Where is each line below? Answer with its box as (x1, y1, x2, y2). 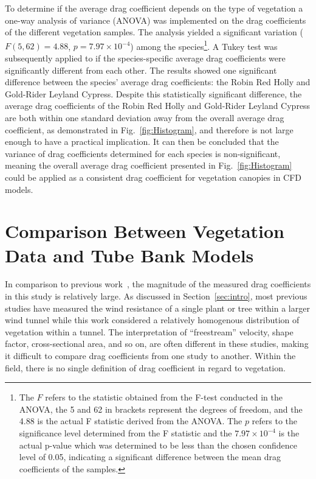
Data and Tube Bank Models (5, 242, 254, 267)
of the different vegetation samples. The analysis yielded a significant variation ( (5, 26, 303, 38)
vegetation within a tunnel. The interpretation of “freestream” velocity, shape (5, 325, 294, 338)
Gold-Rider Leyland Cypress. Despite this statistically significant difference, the (5, 87, 302, 100)
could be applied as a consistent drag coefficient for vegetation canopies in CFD (5, 170, 302, 183)
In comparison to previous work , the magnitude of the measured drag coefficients (5, 278, 311, 290)
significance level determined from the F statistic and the (19, 427, 232, 439)
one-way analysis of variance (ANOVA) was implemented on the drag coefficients (5, 13, 306, 26)
